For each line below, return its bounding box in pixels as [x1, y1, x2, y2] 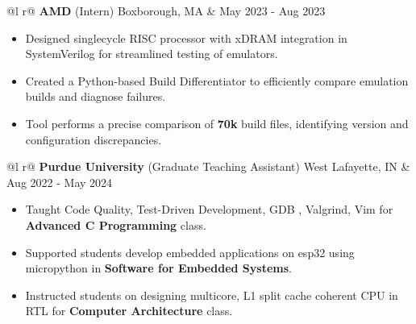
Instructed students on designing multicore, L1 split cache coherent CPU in [25, 286, 398, 303]
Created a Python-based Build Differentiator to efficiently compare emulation [25, 72, 409, 89]
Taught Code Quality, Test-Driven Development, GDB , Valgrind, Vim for [25, 201, 393, 218]
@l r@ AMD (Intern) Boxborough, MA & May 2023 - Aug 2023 [6, 2, 326, 19]
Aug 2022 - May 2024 [6, 173, 113, 190]
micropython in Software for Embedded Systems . [25, 260, 292, 276]
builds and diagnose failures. [25, 88, 166, 105]
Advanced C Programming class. [25, 216, 206, 233]
